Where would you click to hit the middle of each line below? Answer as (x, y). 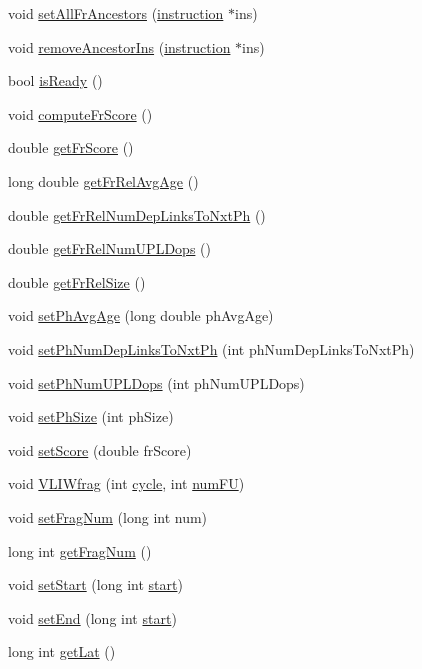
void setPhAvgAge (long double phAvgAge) (141, 315)
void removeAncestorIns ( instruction (119, 46)
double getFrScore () (71, 147)
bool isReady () (55, 80)
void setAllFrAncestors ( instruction (116, 13)
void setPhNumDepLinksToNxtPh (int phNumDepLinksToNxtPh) (211, 348)
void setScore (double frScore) (100, 449)
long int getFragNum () (80, 550)
